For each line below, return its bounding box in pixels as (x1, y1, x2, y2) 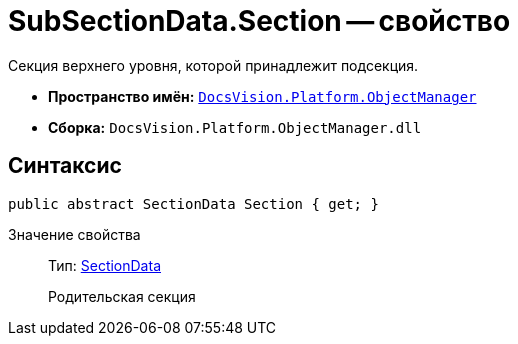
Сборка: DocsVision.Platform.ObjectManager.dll (48, 118, 422, 136)
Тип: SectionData (48, 256, 161, 274)
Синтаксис (8, 153, 122, 179)
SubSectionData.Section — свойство (8, 4, 511, 38)
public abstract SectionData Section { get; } (8, 195, 379, 212)
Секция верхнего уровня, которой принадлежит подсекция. (8, 56, 419, 74)
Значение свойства (8, 225, 141, 243)
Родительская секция (48, 287, 196, 305)
